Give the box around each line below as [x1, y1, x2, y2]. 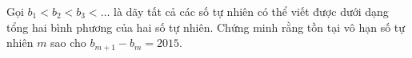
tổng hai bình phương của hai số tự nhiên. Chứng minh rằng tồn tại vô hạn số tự [6, 18, 406, 35]
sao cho [50, 34, 86, 51]
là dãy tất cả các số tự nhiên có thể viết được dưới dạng [114, 3, 389, 19]
